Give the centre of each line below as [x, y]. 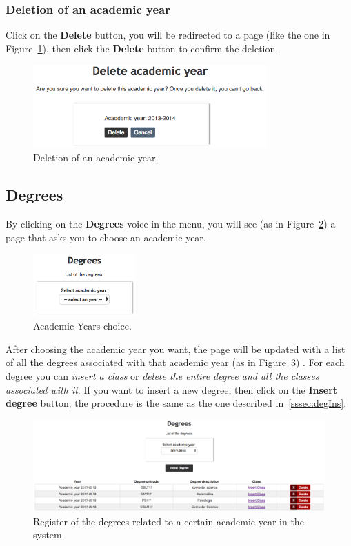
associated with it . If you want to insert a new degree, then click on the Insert [172, 389]
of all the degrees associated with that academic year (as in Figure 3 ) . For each [175, 362]
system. [49, 535]
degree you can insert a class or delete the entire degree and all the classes [162, 375]
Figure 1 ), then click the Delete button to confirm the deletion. [142, 48]
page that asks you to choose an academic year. [106, 237]
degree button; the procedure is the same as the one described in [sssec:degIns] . [176, 403]
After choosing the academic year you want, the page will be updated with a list [175, 348]
